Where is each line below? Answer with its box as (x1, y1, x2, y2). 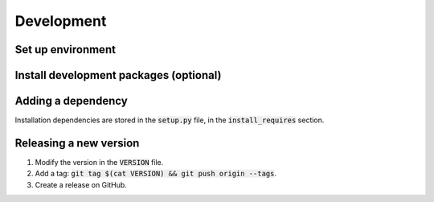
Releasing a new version (14, 136, 140, 150)
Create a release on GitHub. (35, 179, 128, 189)
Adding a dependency (14, 94, 128, 108)
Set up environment (14, 43, 117, 56)
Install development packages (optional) (14, 68, 222, 82)
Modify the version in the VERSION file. (35, 158, 164, 167)
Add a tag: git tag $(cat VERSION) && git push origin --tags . (35, 169, 277, 179)
